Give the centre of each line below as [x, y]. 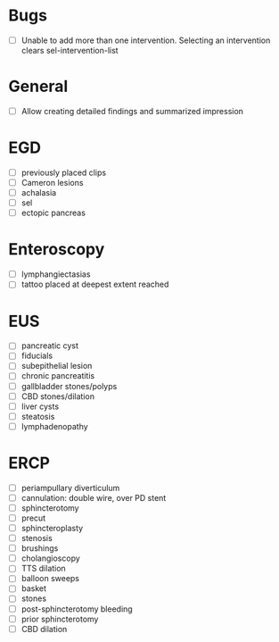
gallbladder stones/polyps [69, 386]
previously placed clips [64, 172]
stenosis [37, 538]
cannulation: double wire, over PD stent [94, 497]
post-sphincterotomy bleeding [77, 609]
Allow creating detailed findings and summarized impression [132, 111]
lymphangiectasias [56, 274]
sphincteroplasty [52, 528]
